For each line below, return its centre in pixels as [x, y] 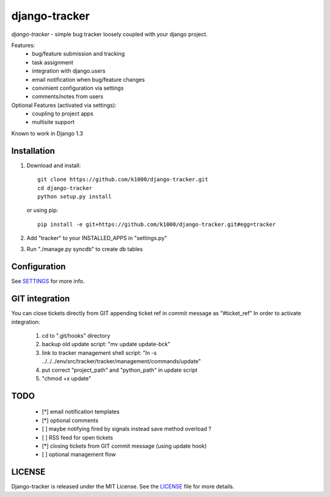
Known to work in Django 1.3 [47, 133]
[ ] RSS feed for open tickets [77, 437]
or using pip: [42, 210]
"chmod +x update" [67, 379]
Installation [33, 151]
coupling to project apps [63, 114]
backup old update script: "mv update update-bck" [106, 344]
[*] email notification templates [81, 412]
